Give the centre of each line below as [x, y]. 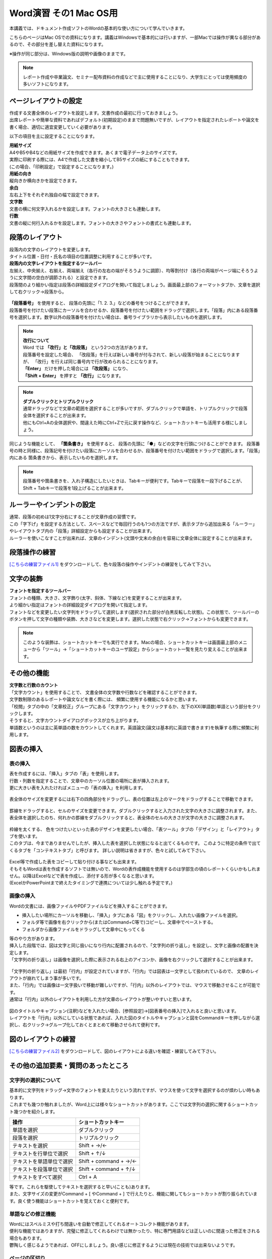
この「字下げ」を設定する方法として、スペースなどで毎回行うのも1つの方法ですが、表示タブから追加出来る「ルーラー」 [133, 524]
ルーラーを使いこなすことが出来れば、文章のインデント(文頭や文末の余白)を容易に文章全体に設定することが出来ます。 [132, 538]
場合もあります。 [27, 1238]
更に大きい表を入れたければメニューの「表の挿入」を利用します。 [78, 788]
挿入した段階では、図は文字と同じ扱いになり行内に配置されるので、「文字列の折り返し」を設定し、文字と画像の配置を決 [134, 946]
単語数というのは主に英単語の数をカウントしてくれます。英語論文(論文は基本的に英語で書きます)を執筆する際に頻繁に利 [134, 727]
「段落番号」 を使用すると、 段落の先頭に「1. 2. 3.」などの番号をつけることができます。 [101, 303]
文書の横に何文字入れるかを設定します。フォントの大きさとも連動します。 [86, 208]
